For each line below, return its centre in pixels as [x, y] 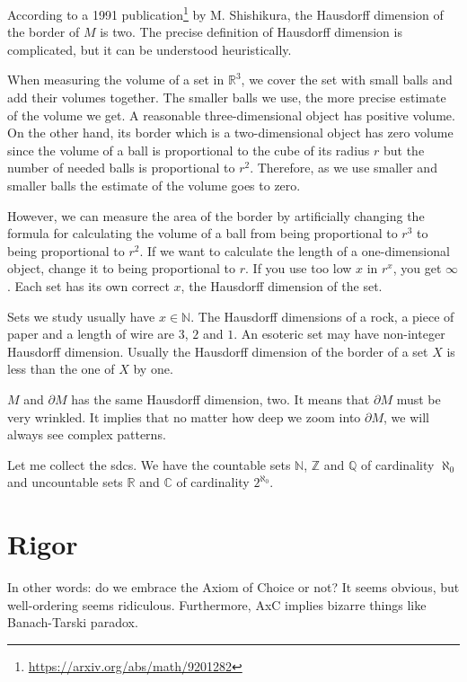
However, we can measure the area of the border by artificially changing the [216, 215]
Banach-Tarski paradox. [73, 622]
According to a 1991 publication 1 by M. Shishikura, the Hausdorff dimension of [225, 13]
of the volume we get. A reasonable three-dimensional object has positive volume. [231, 115]
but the [404, 150]
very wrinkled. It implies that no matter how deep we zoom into [184, 416]
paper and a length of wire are [91, 334]
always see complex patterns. [87, 434]
